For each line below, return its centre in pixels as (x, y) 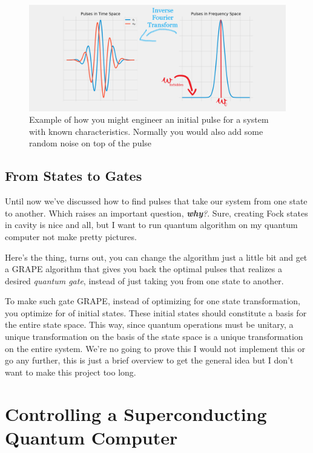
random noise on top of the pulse (91, 143)
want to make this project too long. (71, 372)
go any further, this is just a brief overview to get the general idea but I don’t (149, 360)
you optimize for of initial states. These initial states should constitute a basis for (156, 312)
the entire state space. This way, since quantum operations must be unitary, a (149, 324)
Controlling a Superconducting (136, 413)
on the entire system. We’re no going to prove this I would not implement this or (155, 348)
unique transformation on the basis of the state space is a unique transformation (154, 337)
